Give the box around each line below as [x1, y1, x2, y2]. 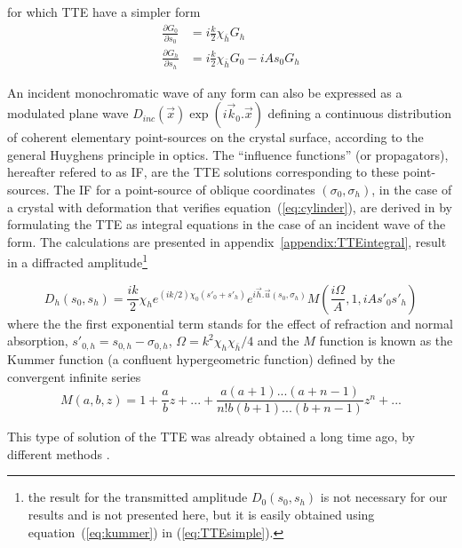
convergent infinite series [7, 367, 141, 385]
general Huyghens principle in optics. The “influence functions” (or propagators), [7, 145, 449, 163]
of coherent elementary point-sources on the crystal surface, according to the [7, 128, 424, 147]
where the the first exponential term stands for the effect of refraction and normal [7, 314, 453, 332]
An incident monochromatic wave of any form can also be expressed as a [7, 83, 402, 101]
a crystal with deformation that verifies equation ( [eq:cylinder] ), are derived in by [7, 197, 452, 216]
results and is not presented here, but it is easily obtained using [28, 504, 375, 523]
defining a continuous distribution [267, 104, 451, 123]
